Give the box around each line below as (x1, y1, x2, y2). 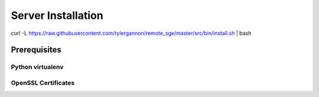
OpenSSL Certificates (11, 79, 75, 87)
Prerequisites (11, 45, 61, 55)
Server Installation (11, 9, 103, 22)
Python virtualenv (11, 63, 64, 71)
